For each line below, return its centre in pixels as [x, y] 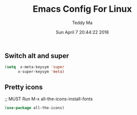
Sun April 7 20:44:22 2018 [82, 32]
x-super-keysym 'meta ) [41, 72]
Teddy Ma [82, 23]
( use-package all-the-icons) [34, 108]
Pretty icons [24, 87]
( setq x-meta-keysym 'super [34, 67]
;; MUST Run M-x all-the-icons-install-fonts [49, 99]
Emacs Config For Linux [82, 9]
